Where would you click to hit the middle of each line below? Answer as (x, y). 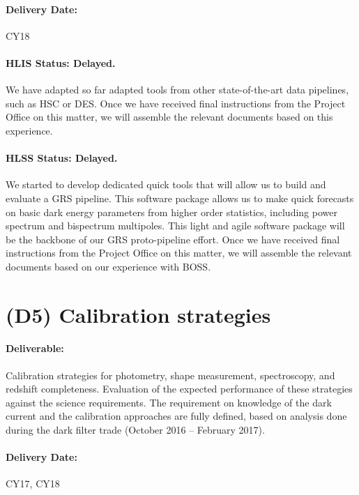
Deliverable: (35, 348)
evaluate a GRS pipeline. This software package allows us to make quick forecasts (180, 198)
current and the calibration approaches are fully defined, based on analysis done (176, 416)
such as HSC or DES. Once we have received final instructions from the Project (176, 103)
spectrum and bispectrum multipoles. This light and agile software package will (175, 226)
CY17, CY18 (33, 483)
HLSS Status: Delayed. (62, 158)
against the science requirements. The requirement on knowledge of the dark (169, 402)
